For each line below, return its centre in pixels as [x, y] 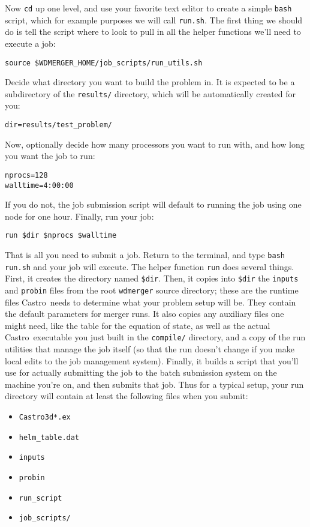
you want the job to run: [50, 156]
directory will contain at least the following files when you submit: [127, 396]
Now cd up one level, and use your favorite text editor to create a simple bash [148, 8]
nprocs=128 [26, 175]
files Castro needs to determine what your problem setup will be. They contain [151, 302]
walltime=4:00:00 [39, 185]
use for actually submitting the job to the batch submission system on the [141, 372]
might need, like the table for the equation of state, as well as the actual [138, 325]
